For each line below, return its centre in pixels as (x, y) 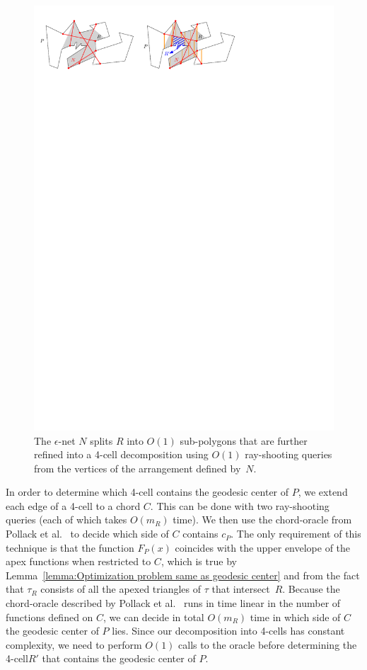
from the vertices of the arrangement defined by (138, 468)
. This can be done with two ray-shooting (240, 505)
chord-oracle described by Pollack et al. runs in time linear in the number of (173, 603)
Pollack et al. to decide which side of (87, 534)
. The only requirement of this (296, 534)
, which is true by (199, 561)
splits (101, 440)
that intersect (241, 589)
